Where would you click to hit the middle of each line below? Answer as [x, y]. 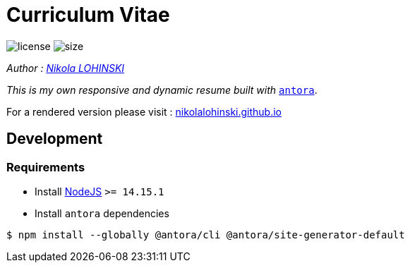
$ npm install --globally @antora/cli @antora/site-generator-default [206, 234]
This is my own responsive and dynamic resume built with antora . [162, 90]
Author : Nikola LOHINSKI [66, 68]
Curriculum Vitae [88, 15]
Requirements [46, 167]
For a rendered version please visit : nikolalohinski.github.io [144, 111]
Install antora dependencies [102, 213]
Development [55, 139]
